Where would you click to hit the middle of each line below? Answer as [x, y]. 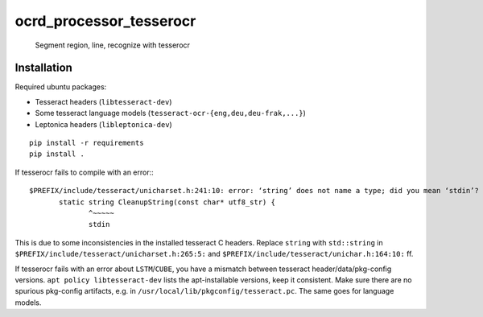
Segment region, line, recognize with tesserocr [113, 45]
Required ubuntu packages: [61, 87]
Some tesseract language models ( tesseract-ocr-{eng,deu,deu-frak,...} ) [170, 113]
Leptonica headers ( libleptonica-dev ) [103, 124]
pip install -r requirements [87, 143]
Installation [43, 68]
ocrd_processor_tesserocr [105, 21]
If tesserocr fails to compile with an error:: [85, 172]
